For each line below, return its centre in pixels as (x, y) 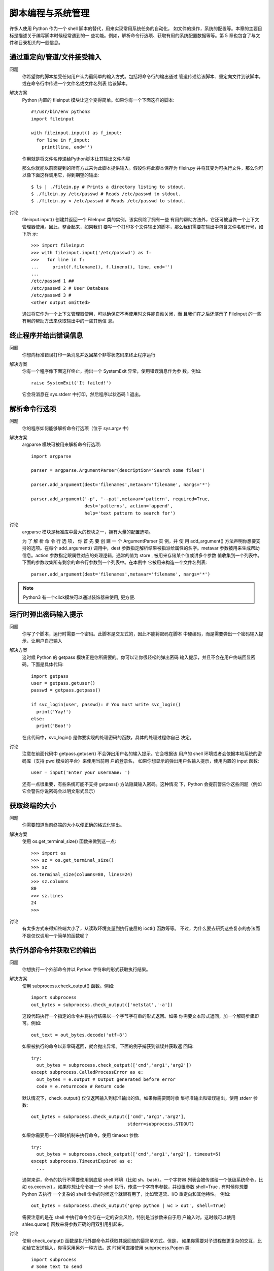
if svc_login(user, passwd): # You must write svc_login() (106, 705)
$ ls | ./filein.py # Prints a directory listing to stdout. (109, 187)
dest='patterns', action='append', (129, 506)
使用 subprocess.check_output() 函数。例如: (68, 986)
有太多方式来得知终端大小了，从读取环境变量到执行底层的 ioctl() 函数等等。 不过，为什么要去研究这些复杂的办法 (139, 928)
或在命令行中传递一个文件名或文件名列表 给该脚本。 (76, 83)
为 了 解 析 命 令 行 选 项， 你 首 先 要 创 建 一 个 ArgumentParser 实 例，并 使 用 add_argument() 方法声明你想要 (139, 541)
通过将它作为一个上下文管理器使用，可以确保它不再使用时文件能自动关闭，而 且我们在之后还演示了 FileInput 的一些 (142, 314)
